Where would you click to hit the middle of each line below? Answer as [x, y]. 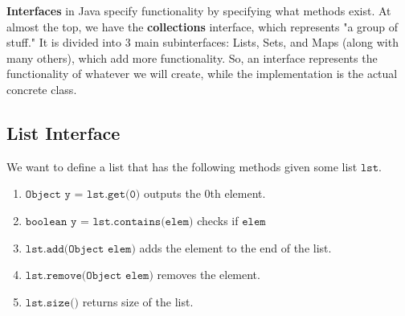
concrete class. [42, 89]
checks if [218, 220]
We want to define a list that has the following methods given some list [182, 166]
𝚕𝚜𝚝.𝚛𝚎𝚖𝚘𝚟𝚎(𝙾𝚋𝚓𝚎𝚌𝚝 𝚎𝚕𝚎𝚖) [89, 276]
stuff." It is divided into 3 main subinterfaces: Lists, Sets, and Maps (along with [202, 42]
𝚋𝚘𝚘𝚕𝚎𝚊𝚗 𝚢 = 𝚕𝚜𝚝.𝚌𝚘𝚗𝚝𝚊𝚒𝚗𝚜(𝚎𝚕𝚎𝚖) [109, 222]
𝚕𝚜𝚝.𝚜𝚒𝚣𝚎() [52, 303]
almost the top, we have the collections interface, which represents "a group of [202, 26]
